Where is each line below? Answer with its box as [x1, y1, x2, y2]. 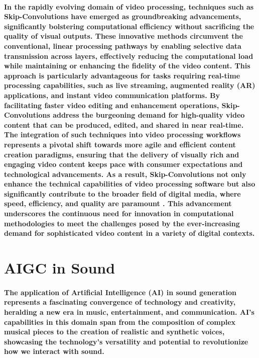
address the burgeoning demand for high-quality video [53, 110, 245, 120]
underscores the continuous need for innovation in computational [4, 208, 234, 219]
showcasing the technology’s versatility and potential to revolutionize [4, 336, 248, 346]
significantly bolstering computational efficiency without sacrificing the [4, 21, 254, 31]
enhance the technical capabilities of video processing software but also [4, 178, 255, 189]
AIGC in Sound [4, 257, 115, 278]
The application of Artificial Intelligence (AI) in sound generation [4, 287, 237, 297]
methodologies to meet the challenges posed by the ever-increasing [4, 218, 240, 228]
